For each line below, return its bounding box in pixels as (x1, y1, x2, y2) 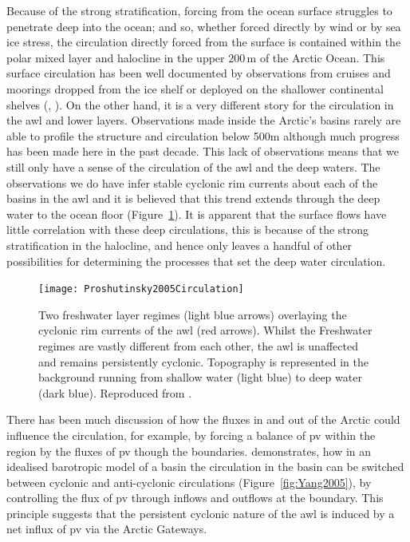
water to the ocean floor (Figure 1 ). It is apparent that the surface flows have (6, 205, 387, 222)
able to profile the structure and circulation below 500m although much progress (6, 127, 400, 144)
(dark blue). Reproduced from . (38, 384, 192, 401)
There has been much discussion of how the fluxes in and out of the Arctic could (6, 411, 400, 428)
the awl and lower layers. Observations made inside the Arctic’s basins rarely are (6, 112, 401, 129)
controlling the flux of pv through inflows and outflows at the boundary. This (6, 489, 384, 506)
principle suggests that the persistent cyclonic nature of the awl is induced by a (6, 504, 395, 521)
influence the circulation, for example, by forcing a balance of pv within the (6, 426, 376, 443)
